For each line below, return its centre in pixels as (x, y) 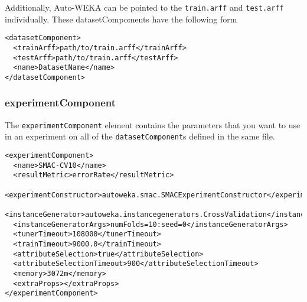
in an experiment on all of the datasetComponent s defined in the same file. (140, 136)
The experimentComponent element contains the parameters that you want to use (153, 124)
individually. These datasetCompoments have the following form (121, 19)
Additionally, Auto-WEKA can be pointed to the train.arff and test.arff (144, 7)
